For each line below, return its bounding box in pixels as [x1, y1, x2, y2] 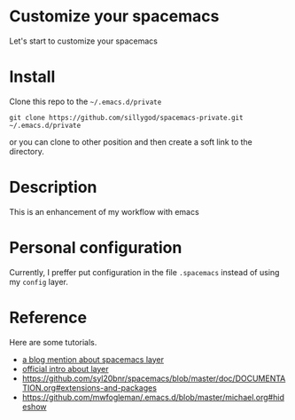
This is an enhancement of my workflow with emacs [9, 206, 199, 217]
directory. [9, 146, 44, 156]
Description [9, 178, 97, 197]
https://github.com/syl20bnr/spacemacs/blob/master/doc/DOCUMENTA [21, 373, 286, 384]
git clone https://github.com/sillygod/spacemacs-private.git [9, 113, 244, 122]
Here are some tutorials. [9, 337, 97, 347]
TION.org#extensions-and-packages [21, 382, 158, 392]
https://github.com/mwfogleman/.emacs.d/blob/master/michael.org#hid [21, 392, 285, 402]
